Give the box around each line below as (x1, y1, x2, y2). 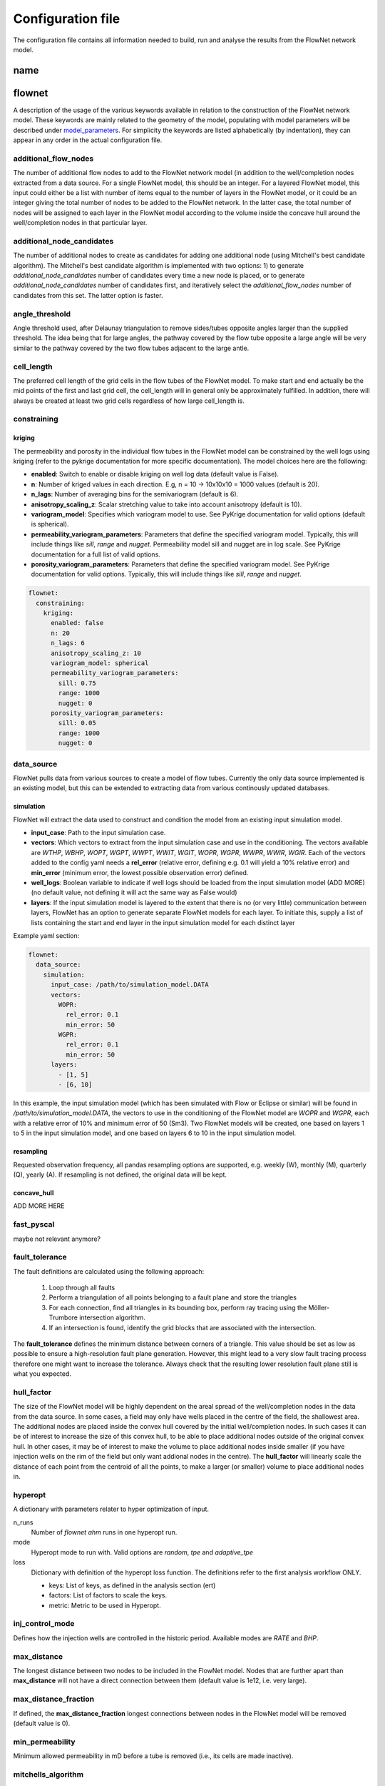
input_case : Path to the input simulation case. (31, 829, 166, 837)
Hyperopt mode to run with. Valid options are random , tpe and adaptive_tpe (31, 1547, 253, 1557)
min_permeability (13, 1737, 76, 1747)
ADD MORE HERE (13, 1202, 65, 1210)
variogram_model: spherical (51, 659, 149, 667)
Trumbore (48, 1313, 78, 1322)
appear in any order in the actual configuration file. (13, 136, 163, 144)
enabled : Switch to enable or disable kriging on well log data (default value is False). (31, 470, 279, 479)
